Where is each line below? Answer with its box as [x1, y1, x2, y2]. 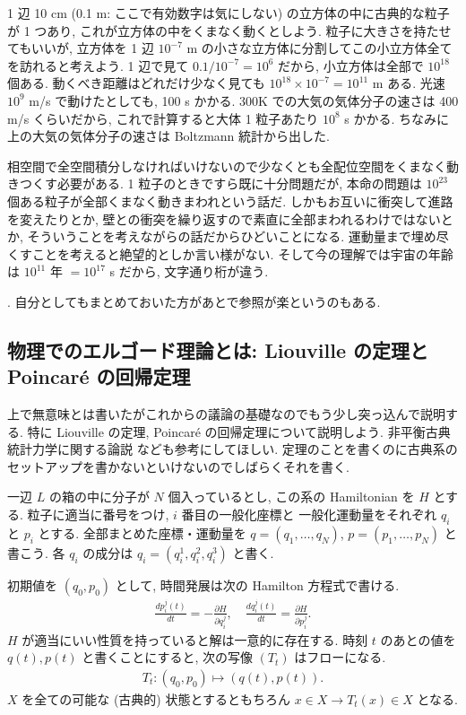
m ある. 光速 [372, 74, 445, 92]
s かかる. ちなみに [344, 109, 450, 127]
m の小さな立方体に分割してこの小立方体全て [186, 39, 453, 57]
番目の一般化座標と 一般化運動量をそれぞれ [181, 505, 437, 524]
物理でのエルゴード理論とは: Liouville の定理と [7, 336, 428, 363]
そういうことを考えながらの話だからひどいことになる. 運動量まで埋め [27, 227, 436, 246]
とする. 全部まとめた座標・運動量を [38, 523, 246, 542]
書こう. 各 [7, 543, 65, 562]
